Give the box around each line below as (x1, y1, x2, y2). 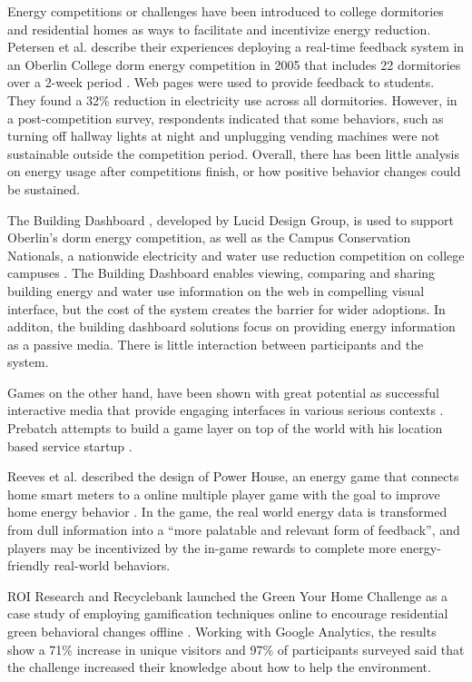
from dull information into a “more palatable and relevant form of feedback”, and (7, 520, 460, 539)
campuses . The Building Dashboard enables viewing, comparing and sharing (7, 263, 436, 282)
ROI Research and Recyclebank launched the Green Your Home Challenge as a (7, 586, 448, 605)
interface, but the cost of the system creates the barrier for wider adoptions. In (7, 299, 446, 318)
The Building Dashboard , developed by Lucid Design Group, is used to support (7, 210, 454, 229)
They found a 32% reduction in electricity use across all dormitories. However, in (7, 90, 457, 109)
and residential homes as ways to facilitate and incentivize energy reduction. (7, 19, 431, 38)
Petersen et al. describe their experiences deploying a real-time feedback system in (7, 37, 465, 56)
